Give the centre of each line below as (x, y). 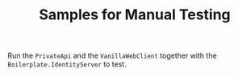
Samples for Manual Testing (135, 15)
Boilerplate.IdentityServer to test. (67, 64)
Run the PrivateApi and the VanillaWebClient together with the (112, 56)
